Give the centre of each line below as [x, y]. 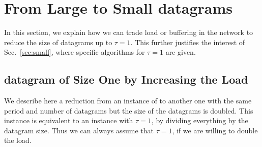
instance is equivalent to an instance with [69, 120]
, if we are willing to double [215, 130]
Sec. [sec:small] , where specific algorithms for [75, 52]
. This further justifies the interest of [188, 42]
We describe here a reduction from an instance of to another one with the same [128, 101]
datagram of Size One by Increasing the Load [126, 79]
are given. [181, 52]
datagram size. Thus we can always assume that [79, 130]
